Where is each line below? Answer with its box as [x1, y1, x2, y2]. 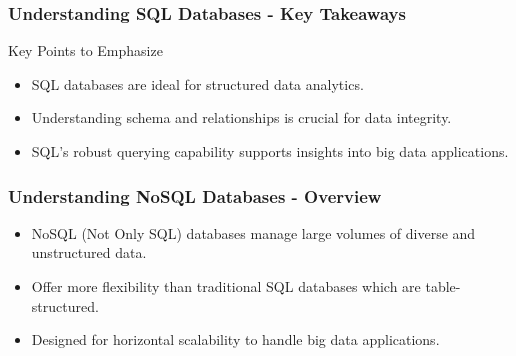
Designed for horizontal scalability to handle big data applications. [31, 329, 440, 350]
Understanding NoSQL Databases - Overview [8, 183, 382, 208]
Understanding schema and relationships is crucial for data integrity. [31, 107, 452, 128]
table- [425, 276, 461, 296]
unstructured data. [31, 242, 147, 263]
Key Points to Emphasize [8, 40, 163, 61]
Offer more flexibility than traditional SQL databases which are [31, 276, 421, 296]
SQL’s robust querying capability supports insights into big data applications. [31, 141, 509, 161]
